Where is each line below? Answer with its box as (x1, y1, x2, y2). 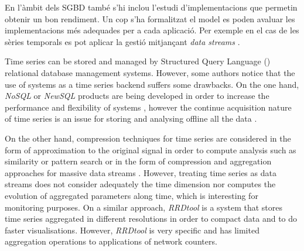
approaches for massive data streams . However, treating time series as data (5, 166, 276, 178)
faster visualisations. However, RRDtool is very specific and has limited (5, 224, 259, 236)
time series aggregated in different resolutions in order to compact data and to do (5, 212, 298, 225)
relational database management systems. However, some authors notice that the (5, 66, 295, 78)
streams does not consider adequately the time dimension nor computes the (5, 178, 276, 190)
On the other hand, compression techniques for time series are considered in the (5, 132, 291, 144)
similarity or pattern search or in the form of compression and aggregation (5, 155, 272, 167)
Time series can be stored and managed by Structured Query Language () (5, 55, 271, 67)
